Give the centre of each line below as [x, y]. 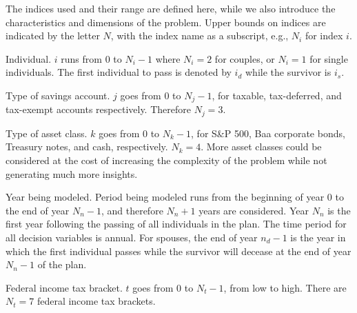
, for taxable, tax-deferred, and [277, 95]
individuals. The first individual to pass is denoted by [119, 72]
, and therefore [132, 210]
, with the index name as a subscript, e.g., [200, 36]
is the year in [318, 238]
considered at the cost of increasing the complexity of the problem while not [166, 160]
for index [324, 36]
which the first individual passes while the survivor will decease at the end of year [178, 251]
